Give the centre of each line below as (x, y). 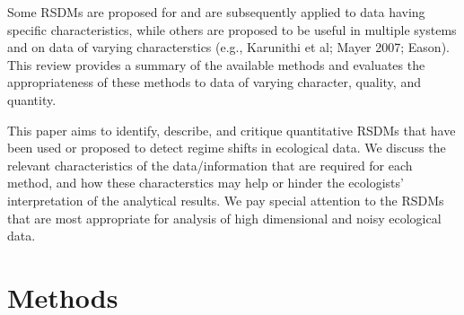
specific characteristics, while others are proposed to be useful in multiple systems (232, 29)
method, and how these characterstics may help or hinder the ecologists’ (206, 183)
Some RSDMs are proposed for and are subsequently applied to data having (216, 12)
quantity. (32, 99)
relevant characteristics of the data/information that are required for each (210, 165)
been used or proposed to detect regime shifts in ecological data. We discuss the (227, 148)
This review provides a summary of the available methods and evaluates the (216, 64)
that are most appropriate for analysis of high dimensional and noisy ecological (224, 218)
